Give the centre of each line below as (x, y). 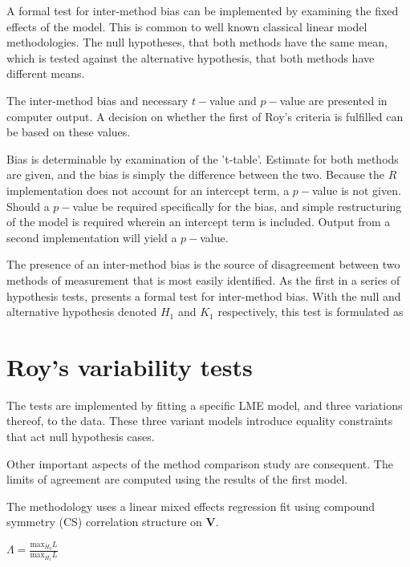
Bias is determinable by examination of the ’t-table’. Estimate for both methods (203, 158)
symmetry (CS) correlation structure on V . (113, 522)
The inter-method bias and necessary (97, 100)
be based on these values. (69, 132)
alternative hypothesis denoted (82, 312)
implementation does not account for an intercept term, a (148, 190)
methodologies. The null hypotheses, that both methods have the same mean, (197, 42)
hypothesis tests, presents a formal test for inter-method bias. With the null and (204, 296)
